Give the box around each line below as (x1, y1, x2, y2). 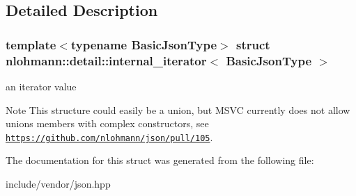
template (6, 35, 56, 53)
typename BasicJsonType (70, 35, 217, 53)
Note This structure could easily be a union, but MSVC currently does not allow (6, 102, 350, 117)
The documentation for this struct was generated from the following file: (6, 153, 314, 168)
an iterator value (6, 79, 77, 93)
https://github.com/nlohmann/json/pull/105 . (6, 129, 213, 144)
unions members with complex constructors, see (6, 116, 209, 131)
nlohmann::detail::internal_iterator (6, 51, 207, 69)
